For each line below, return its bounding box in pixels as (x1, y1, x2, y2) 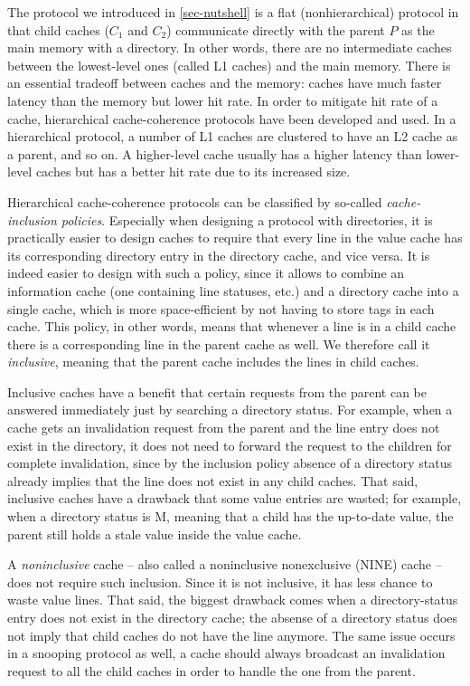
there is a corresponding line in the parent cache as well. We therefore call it (7, 334, 430, 353)
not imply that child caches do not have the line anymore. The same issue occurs (7, 625, 456, 644)
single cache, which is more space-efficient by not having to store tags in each (7, 299, 435, 318)
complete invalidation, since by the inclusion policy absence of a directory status (7, 453, 453, 472)
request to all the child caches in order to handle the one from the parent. (7, 661, 416, 680)
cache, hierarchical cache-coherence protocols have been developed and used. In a (7, 109, 456, 128)
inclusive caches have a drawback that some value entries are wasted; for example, (7, 489, 462, 508)
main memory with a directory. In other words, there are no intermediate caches (7, 38, 452, 57)
